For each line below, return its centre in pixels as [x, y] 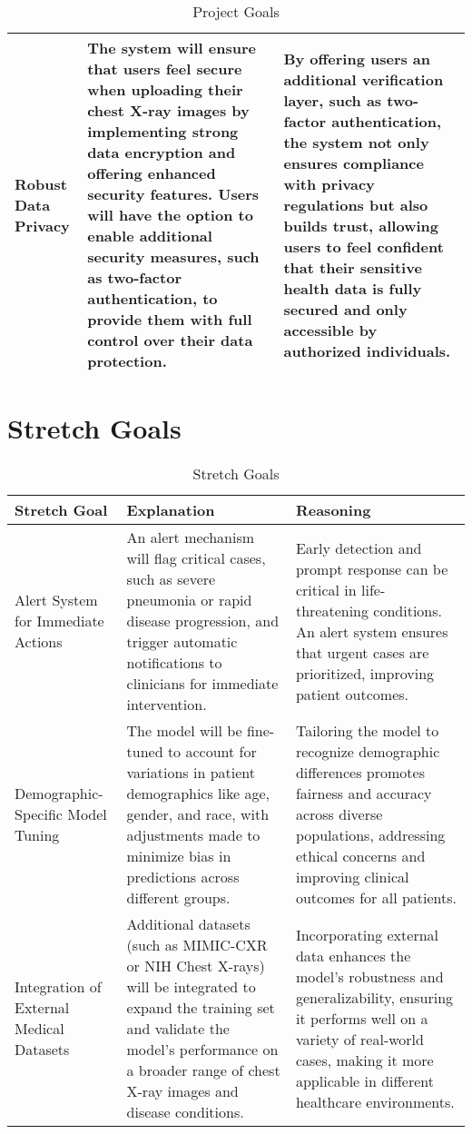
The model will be [184, 731]
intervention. [167, 705]
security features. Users [173, 194]
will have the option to [170, 215]
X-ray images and [182, 1091]
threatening [332, 610]
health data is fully [353, 288]
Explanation [171, 510]
